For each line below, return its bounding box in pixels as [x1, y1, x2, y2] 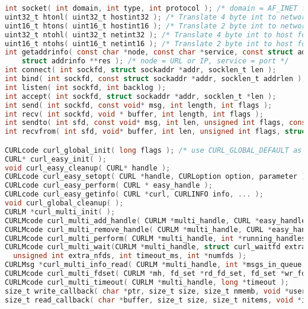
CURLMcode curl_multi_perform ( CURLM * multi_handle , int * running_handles [5, 234, 306, 243]
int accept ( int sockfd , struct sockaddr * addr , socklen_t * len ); [5, 92, 277, 101]
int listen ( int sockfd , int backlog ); [5, 83, 166, 92]
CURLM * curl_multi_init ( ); [5, 207, 115, 216]
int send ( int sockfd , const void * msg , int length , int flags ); [5, 101, 272, 110]
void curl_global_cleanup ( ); [5, 199, 124, 208]
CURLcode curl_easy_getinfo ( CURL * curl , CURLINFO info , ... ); [5, 190, 264, 199]
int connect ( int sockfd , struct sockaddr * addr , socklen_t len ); [5, 66, 277, 75]
